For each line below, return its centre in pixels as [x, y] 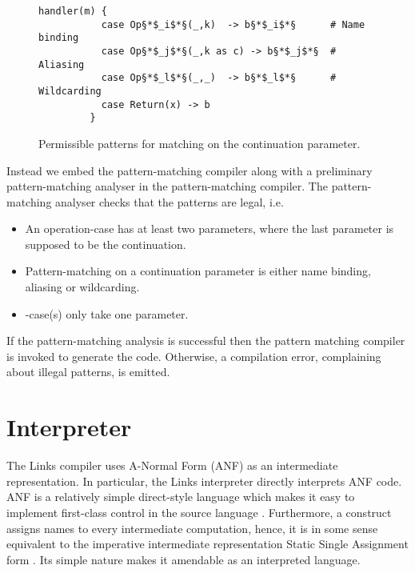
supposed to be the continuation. [106, 244]
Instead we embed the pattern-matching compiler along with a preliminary [190, 170]
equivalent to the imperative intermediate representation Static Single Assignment [207, 544]
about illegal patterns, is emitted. [88, 372]
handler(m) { [73, 11]
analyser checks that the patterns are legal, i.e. [170, 201]
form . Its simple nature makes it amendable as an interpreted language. [184, 559]
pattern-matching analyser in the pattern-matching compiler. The [167, 186]
